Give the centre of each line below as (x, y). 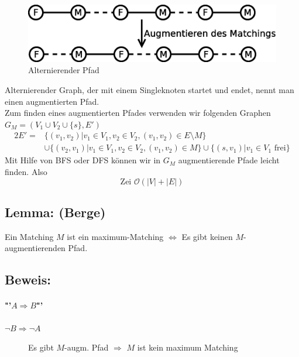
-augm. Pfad (87, 347)
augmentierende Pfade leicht (229, 160)
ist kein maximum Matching (188, 347)
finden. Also (26, 171)
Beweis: (28, 279)
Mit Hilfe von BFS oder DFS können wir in (83, 160)
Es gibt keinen (207, 236)
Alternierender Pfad (64, 70)
